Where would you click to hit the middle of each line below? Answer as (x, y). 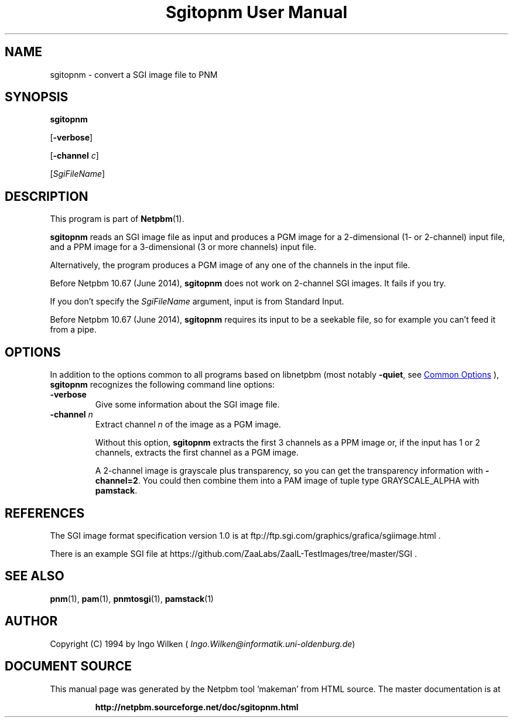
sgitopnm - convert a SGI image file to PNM (134, 74)
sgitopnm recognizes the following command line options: (162, 385)
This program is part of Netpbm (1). (117, 219)
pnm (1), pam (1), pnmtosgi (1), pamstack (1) (132, 598)
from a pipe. (73, 330)
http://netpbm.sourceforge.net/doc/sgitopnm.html (197, 707)
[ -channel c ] (74, 156)
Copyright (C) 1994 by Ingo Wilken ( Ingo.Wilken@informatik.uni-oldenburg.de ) (203, 644)
